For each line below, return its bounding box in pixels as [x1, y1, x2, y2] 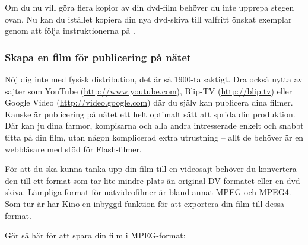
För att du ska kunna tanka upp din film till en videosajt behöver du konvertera [5, 163, 297, 175]
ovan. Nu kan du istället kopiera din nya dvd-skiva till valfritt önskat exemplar [5, 12, 292, 25]
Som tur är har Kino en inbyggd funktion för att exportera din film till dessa [5, 197, 285, 209]
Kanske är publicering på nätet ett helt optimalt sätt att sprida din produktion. [5, 107, 296, 120]
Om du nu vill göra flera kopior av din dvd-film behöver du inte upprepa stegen [5, 1, 294, 13]
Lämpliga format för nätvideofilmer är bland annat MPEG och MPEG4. [27, 186, 291, 198]
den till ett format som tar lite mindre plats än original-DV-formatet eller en [5, 174, 284, 186]
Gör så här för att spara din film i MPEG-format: [5, 229, 186, 241]
